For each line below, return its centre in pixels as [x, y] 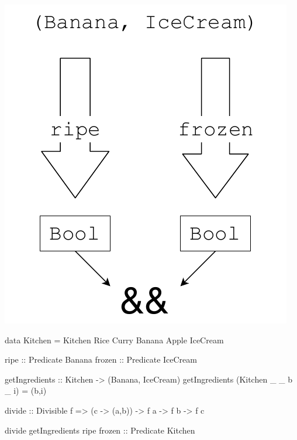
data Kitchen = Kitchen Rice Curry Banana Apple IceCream [114, 340]
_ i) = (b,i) [26, 390]
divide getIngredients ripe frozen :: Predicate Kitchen [100, 430]
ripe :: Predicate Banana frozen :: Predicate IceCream [101, 359]
